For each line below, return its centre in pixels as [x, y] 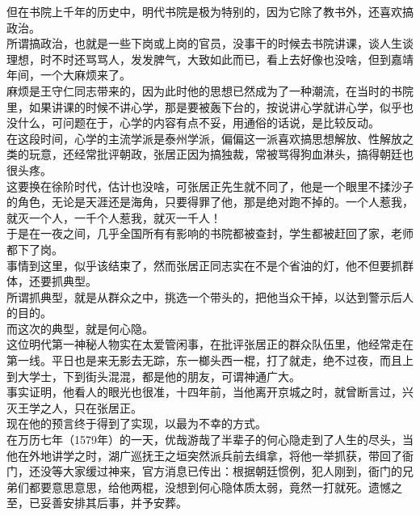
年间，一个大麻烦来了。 [69, 75]
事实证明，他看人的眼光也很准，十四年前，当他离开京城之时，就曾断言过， [204, 392]
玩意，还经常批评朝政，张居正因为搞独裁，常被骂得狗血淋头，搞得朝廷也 [221, 154]
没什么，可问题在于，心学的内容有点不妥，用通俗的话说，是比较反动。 [193, 123]
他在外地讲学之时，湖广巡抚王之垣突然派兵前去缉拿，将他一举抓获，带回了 [204, 455]
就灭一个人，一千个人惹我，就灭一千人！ [114, 217]
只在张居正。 [108, 407]
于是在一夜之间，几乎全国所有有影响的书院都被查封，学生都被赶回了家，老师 [210, 233]
